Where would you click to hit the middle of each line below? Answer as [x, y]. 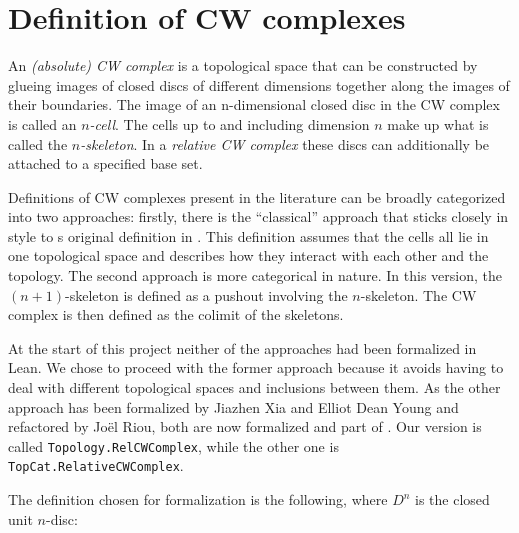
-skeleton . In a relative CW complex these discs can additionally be [285, 143]
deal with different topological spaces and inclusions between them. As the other [254, 387]
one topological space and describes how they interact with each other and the [248, 255]
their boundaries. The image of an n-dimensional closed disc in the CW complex [254, 104]
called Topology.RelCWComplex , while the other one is [173, 445]
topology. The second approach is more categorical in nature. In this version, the [255, 275]
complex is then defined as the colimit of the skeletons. [176, 314]
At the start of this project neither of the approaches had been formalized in [242, 347]
